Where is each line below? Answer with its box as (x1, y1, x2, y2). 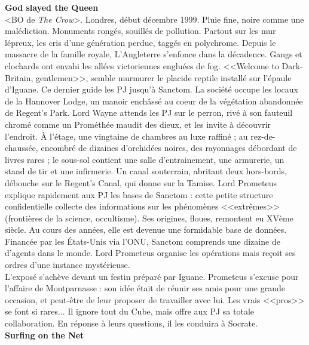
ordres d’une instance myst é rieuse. (5, 258, 130, 271)
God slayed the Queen (5, 1, 99, 13)
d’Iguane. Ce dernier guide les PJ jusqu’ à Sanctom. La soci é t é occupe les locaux (5, 83, 298, 96)
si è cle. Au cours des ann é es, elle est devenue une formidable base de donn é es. (5, 223, 287, 236)
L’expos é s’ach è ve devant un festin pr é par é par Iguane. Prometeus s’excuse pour (5, 270, 299, 282)
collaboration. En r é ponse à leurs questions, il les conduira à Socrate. (5, 317, 258, 329)
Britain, (5, 71, 33, 84)
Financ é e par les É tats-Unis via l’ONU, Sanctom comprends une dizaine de (5, 235, 280, 247)
